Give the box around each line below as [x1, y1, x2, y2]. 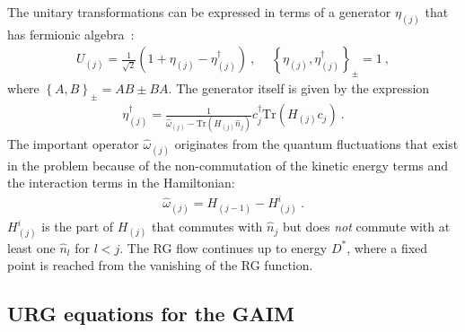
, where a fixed [347, 238, 428, 257]
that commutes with [152, 217, 263, 236]
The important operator [7, 135, 139, 153]
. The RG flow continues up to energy [119, 238, 328, 257]
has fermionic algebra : [7, 24, 135, 43]
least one [7, 238, 56, 257]
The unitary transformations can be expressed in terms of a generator [7, 3, 391, 21]
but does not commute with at [282, 217, 451, 236]
